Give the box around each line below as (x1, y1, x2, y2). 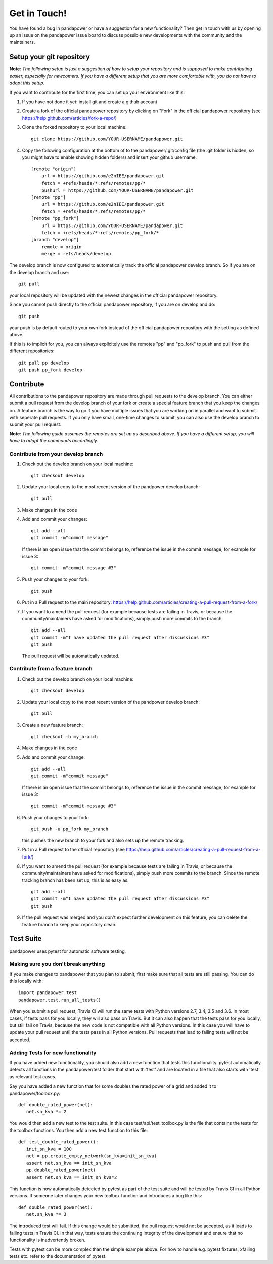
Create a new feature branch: (22, 722, 83, 728)
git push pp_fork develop (18, 367, 83, 373)
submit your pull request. (9, 421, 62, 427)
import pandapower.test (18, 990, 77, 996)
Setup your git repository (9, 53, 90, 61)
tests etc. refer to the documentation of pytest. (9, 1253, 107, 1259)
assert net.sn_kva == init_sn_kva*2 (26, 1175, 117, 1180)
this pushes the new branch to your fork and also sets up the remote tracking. (22, 837, 184, 843)
